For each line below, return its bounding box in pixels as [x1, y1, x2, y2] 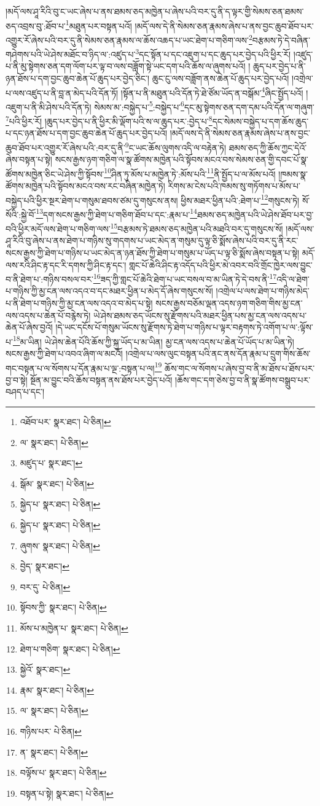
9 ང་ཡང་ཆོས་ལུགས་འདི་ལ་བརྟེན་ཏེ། [125, 139, 227, 154]
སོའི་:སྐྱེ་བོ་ [6, 208, 36, 221]
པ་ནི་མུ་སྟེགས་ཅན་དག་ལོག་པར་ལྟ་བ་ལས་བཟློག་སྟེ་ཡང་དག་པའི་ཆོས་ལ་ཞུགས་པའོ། [6, 60, 246, 72]
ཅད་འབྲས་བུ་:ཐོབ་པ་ [6, 19, 66, 32]
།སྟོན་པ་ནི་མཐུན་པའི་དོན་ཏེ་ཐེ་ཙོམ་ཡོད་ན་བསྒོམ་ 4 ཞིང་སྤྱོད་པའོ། [120, 84, 303, 99]
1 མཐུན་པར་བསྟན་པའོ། [65, 17, 132, 32]
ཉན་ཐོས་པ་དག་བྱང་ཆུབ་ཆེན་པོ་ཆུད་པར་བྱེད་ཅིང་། [6, 71, 150, 84]
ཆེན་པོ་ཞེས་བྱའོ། [6, 321, 53, 334]
